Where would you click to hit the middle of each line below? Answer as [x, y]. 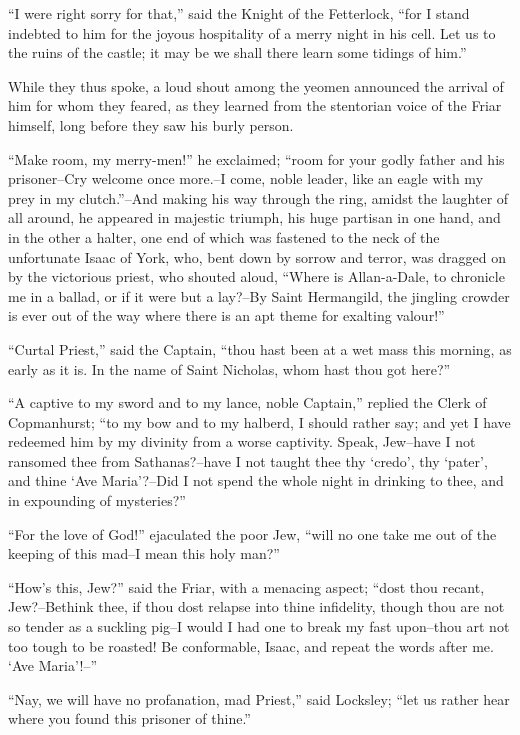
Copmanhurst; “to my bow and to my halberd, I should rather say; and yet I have [259, 421]
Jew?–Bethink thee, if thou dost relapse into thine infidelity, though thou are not [256, 606]
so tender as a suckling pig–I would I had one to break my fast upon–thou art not [259, 626]
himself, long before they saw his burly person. [151, 124]
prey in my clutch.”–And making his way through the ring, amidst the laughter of [258, 197]
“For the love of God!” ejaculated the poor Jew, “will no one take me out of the [252, 533]
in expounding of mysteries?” [97, 500]
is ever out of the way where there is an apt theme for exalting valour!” [226, 315]
